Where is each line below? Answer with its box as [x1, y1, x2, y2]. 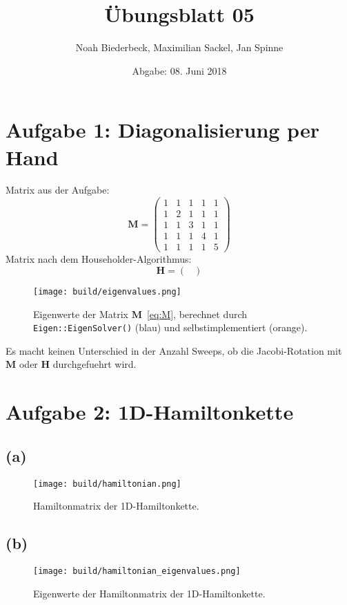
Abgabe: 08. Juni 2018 [132, 63, 227, 77]
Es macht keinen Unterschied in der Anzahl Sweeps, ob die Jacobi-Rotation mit [6, 343, 342, 357]
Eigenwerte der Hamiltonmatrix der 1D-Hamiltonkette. [33, 586, 266, 600]
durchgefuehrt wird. [52, 357, 137, 371]
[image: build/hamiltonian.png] [33, 478, 181, 489]
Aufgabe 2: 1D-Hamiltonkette [6, 398, 294, 426]
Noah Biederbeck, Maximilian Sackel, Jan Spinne [75, 40, 284, 55]
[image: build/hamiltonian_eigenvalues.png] [33, 566, 241, 576]
